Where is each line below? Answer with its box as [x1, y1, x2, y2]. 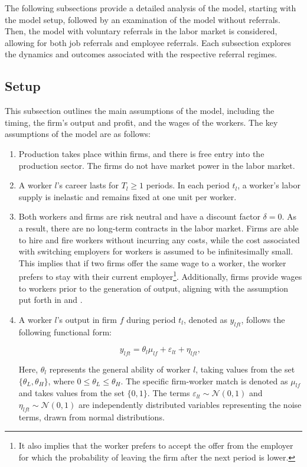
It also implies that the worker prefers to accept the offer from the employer [18, 439, 293, 452]
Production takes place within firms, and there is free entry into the [18, 147, 264, 159]
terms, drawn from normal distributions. [18, 410, 165, 423]
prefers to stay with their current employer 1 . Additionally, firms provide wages [18, 269, 302, 282]
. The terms [147, 387, 190, 399]
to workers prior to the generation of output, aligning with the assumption [18, 282, 289, 294]
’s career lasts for [57, 179, 119, 191]
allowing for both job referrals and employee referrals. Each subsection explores [5, 36, 292, 48]
